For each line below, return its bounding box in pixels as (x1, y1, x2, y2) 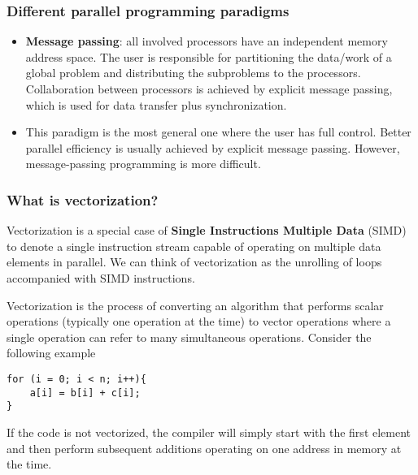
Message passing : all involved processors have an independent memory (25, 32, 388, 50)
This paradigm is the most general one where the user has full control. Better (25, 123, 411, 140)
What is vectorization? (7, 189, 159, 209)
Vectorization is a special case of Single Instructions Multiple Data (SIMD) (7, 222, 407, 239)
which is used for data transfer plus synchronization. (25, 96, 287, 113)
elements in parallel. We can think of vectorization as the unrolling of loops (7, 253, 382, 270)
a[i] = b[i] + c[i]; (29, 386, 141, 399)
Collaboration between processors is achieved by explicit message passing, (25, 80, 393, 97)
